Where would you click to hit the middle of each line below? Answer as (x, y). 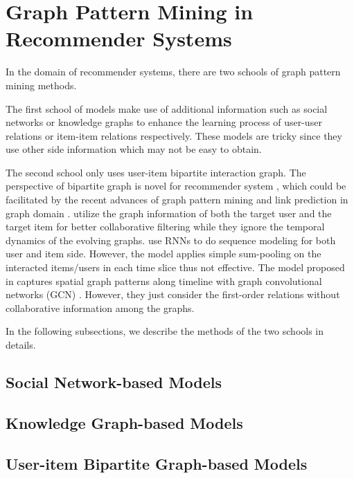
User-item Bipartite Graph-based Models (157, 463)
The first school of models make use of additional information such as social (167, 108)
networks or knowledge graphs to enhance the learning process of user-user (164, 122)
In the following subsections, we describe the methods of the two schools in (165, 331)
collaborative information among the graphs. (100, 307)
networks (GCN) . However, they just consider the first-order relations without (173, 294)
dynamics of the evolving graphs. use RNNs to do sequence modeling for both (171, 240)
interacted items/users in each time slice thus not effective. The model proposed (175, 267)
